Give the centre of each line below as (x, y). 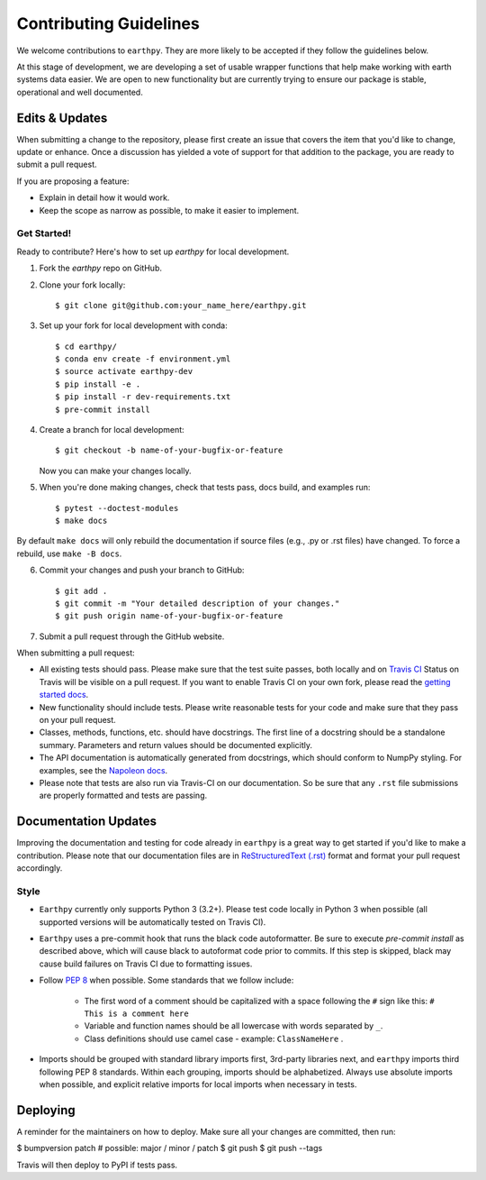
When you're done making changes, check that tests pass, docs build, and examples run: (205, 488)
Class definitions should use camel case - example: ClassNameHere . (214, 1038)
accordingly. (40, 868)
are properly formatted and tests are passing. (123, 796)
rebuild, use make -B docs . (69, 553)
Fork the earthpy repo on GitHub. (100, 268)
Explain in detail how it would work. (104, 197)
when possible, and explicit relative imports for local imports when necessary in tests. (198, 1084)
